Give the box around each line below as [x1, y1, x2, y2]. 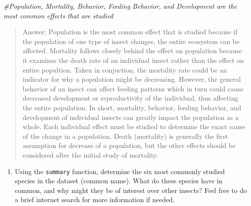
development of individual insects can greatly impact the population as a [22, 112, 239, 122]
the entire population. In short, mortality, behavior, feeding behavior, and [22, 102, 241, 112]
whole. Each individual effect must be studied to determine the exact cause [22, 121, 245, 132]
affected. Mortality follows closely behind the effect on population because [22, 45, 242, 56]
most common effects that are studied [3, 10, 114, 20]
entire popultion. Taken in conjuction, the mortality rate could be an [22, 64, 227, 74]
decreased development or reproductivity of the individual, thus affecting [22, 93, 238, 103]
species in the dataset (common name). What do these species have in [15, 176, 222, 186]
